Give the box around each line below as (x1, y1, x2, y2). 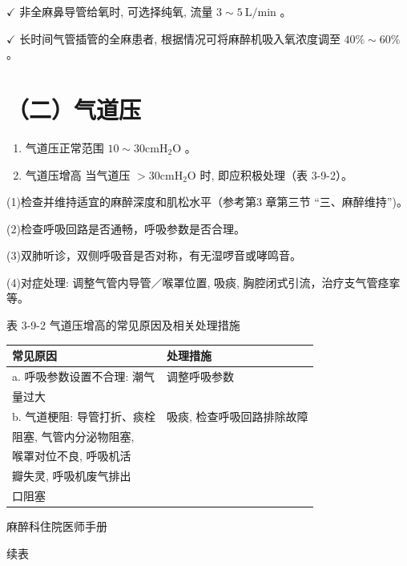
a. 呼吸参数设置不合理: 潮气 (12, 368, 155, 384)
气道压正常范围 (25, 139, 104, 156)
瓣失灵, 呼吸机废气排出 (12, 467, 131, 484)
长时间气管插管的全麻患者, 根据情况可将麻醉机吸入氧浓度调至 (19, 30, 341, 46)
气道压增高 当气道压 (25, 166, 131, 183)
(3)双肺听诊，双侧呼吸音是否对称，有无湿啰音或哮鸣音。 (6, 247, 301, 264)
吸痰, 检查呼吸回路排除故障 (166, 407, 308, 424)
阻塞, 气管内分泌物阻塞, (12, 427, 135, 444)
